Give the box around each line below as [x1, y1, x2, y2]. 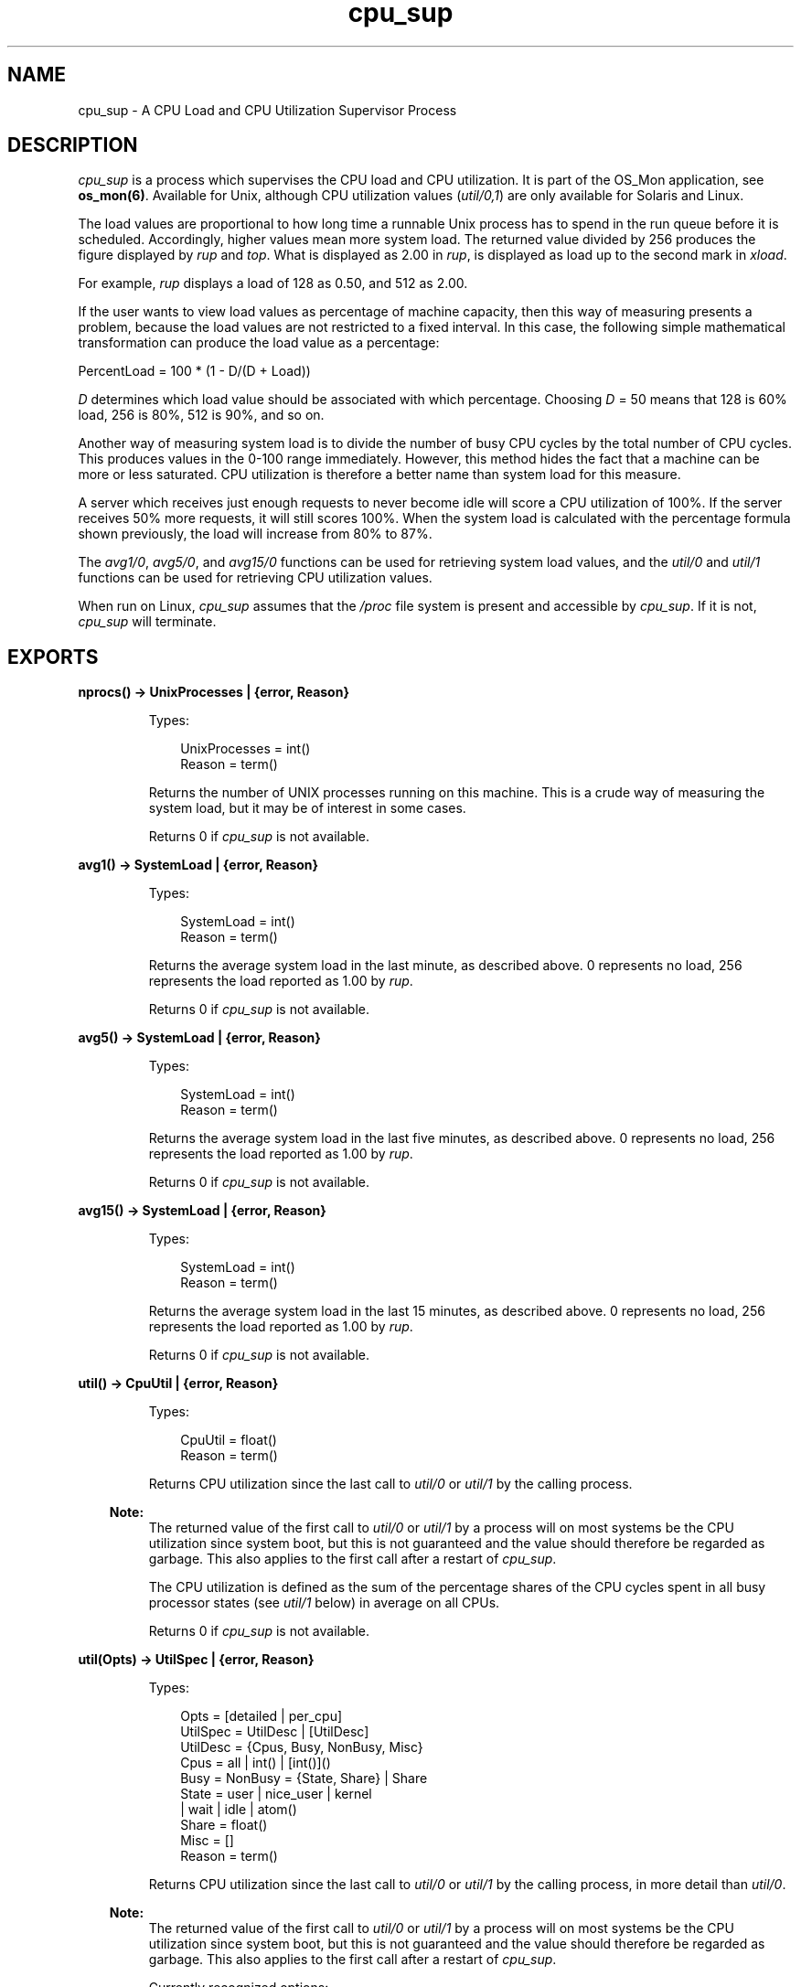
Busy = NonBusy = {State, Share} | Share [180, 1770, 428, 1787]
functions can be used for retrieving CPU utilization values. [78, 570, 433, 586]
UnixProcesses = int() [180, 741, 311, 757]
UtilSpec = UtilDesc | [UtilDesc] [180, 1724, 369, 1740]
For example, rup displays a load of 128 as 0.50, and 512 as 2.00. [78, 275, 468, 292]
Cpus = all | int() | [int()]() [180, 1755, 331, 1771]
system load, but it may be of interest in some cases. [148, 800, 466, 817]
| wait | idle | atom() [180, 1801, 297, 1818]
